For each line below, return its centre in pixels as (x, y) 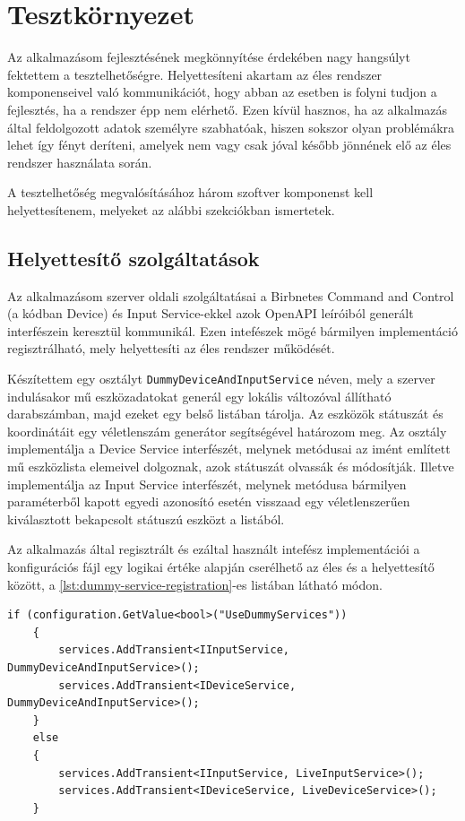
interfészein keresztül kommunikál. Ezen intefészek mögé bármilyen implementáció (232, 330)
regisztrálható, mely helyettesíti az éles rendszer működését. (171, 348)
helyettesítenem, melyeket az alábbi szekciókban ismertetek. (171, 209)
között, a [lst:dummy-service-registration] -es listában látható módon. (195, 584)
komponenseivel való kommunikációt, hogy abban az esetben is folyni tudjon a (222, 92)
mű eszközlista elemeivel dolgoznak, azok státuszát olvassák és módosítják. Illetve (231, 467)
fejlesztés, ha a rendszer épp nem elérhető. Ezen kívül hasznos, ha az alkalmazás (228, 109)
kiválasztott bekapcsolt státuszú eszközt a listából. (146, 519)
